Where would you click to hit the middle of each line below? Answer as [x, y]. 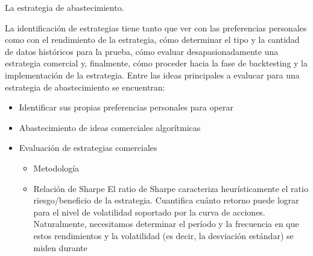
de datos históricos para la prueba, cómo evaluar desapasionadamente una [142, 51]
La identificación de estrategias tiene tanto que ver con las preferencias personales [156, 27]
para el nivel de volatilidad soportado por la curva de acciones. [149, 212]
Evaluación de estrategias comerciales [88, 148]
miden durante [60, 247]
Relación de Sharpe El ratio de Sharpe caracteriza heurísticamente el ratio [171, 188]
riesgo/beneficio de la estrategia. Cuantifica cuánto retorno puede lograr [166, 200]
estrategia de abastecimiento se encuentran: [85, 87]
